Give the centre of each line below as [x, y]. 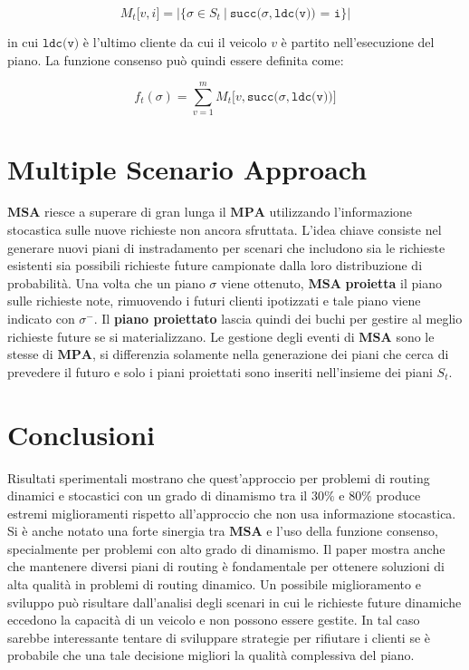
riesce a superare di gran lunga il [135, 212]
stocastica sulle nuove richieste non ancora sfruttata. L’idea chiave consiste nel [225, 230]
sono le [415, 336]
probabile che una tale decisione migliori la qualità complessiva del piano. [211, 655]
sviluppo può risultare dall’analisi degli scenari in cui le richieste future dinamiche [234, 602]
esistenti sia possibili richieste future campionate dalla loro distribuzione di [215, 265]
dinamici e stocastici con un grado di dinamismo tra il [158, 495]
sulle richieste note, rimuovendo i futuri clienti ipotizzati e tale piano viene [214, 301]
